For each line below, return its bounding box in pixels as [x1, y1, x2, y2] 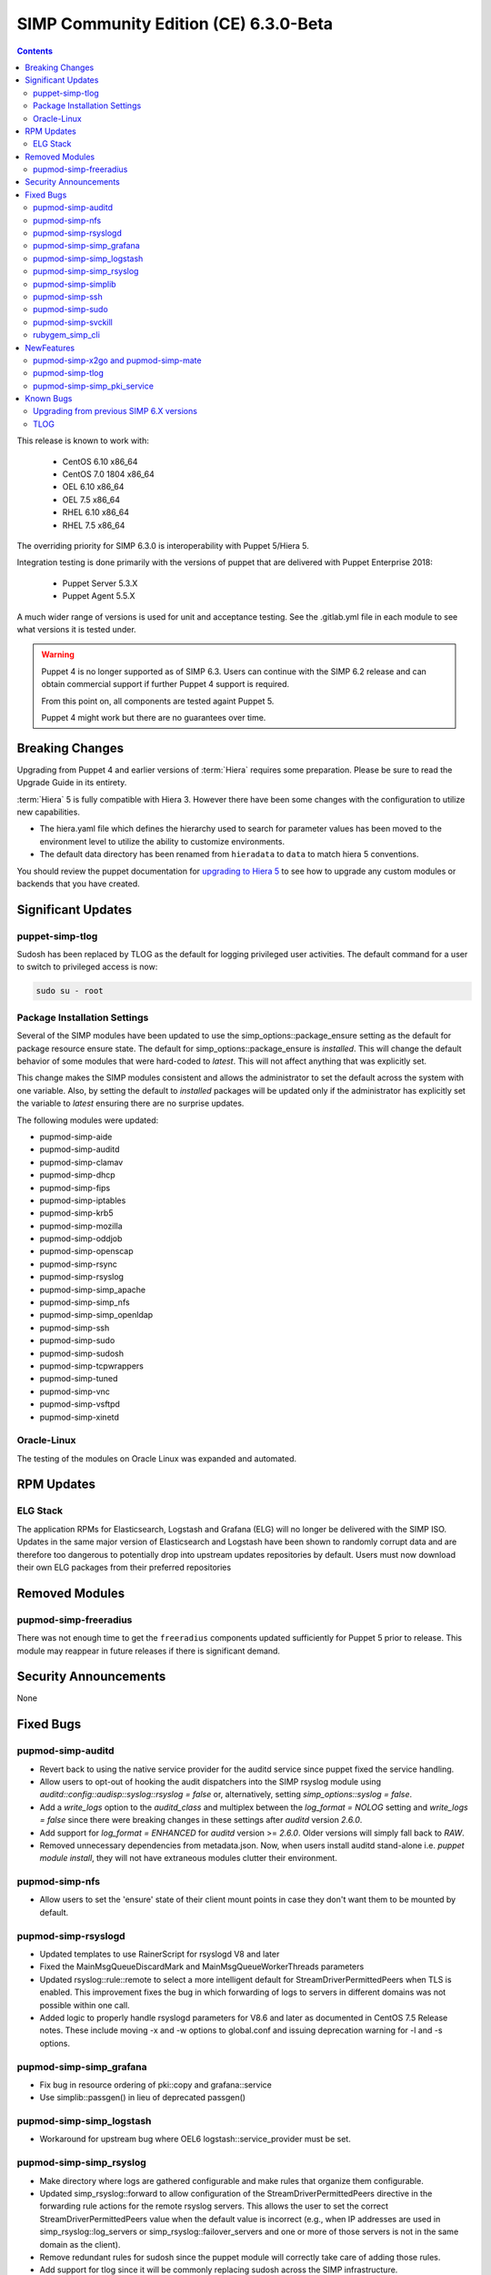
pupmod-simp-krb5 [39, 1208, 114, 1218]
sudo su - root [35, 986, 104, 996]
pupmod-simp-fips [39, 1182, 111, 1193]
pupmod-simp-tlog [33, 368, 105, 379]
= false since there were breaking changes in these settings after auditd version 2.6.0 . [39, 1815, 363, 1825]
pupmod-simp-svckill [33, 317, 113, 328]
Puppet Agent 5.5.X [62, 591, 135, 602]
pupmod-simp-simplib [33, 278, 117, 289]
